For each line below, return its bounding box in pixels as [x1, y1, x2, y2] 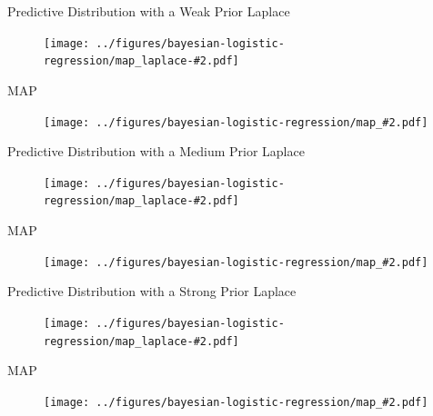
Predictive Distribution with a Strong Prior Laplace [7, 282, 297, 301]
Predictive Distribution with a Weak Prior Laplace [7, 2, 290, 20]
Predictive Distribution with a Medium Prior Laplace [7, 142, 305, 161]
